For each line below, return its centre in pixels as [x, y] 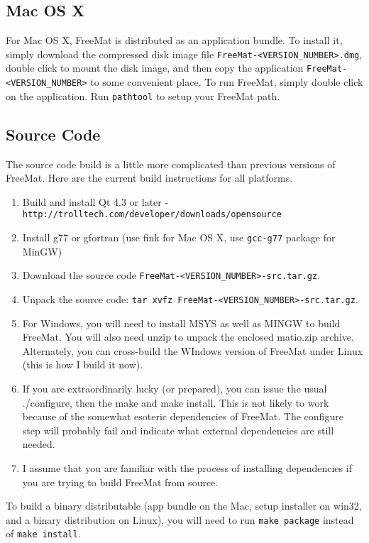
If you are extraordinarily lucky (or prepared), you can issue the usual [175, 388]
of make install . [43, 533]
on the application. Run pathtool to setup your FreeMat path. [143, 95]
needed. [39, 444]
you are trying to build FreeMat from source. [120, 482]
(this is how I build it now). [83, 364]
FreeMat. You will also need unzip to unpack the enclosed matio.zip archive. [188, 337]
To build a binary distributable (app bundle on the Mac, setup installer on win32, [184, 506]
